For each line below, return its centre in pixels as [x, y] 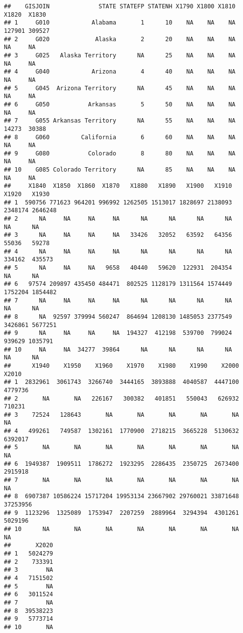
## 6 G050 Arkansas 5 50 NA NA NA [120, 104]
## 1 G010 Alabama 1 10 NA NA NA [120, 23]
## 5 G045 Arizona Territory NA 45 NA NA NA [120, 88]
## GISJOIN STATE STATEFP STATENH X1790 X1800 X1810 [120, 6]
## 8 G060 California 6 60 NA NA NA [120, 137]
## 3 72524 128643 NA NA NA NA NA [121, 415]
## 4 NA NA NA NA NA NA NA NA [118, 251]
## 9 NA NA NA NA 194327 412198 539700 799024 [118, 333]
